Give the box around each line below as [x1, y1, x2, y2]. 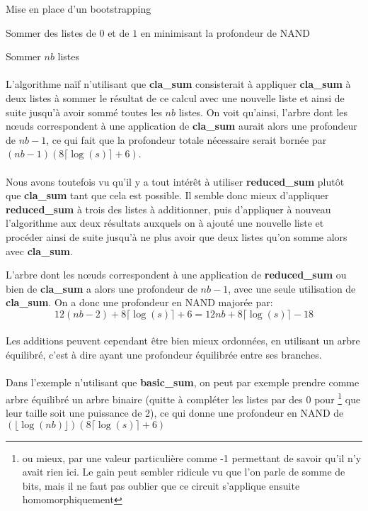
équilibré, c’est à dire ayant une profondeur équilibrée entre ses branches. [6, 347, 322, 362]
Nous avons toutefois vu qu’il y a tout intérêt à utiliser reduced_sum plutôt [6, 174, 345, 189]
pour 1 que [314, 389, 361, 406]
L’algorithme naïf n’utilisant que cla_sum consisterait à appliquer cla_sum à [6, 77, 351, 91]
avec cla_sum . [6, 243, 73, 258]
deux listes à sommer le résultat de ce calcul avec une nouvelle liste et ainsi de [6, 90, 345, 105]
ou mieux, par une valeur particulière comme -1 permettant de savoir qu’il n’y [22, 450, 362, 465]
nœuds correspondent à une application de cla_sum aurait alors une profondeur [6, 118, 357, 133]
